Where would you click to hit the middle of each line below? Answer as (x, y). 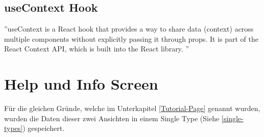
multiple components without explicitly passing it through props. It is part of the (131, 38)
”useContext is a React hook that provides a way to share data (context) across (129, 29)
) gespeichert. (44, 128)
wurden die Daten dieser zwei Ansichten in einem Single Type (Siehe (112, 118)
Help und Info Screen (81, 84)
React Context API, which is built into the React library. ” (97, 49)
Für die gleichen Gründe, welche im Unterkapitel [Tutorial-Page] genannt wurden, (132, 108)
